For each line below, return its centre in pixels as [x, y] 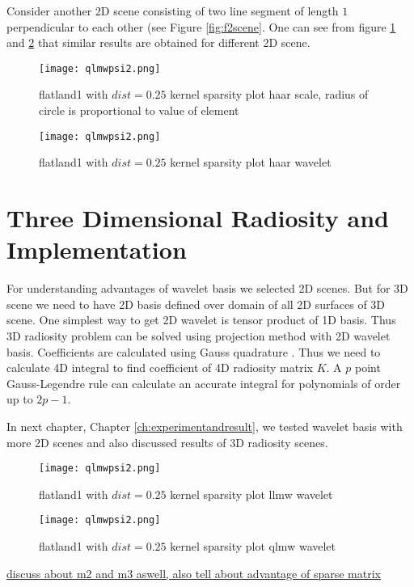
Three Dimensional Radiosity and [198, 218]
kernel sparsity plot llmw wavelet [251, 494]
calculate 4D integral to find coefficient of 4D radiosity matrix [160, 367]
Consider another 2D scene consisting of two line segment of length [173, 11]
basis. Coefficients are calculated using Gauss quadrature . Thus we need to [194, 351]
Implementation [97, 249]
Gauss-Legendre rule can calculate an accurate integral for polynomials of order [204, 383]
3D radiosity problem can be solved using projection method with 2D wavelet [199, 335]
